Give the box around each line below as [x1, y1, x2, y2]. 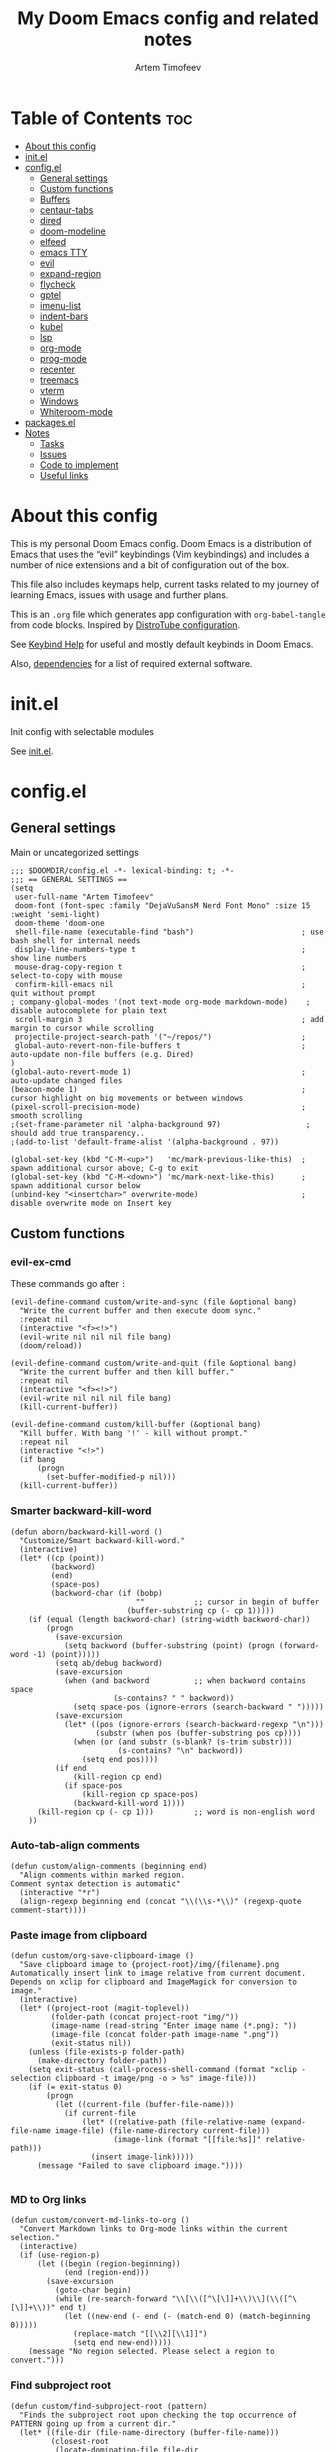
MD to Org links [10, 2193, 87, 2207]
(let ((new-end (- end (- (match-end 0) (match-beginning [63, 2312, 311, 2322]
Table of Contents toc [10, 107, 193, 129]
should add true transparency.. [10, 1128, 145, 1138]
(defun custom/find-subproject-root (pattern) [10, 2401, 208, 2411]
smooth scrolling [10, 1110, 83, 1121]
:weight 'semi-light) [10, 909, 101, 919]
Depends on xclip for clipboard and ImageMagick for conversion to [10, 1977, 298, 1987]
